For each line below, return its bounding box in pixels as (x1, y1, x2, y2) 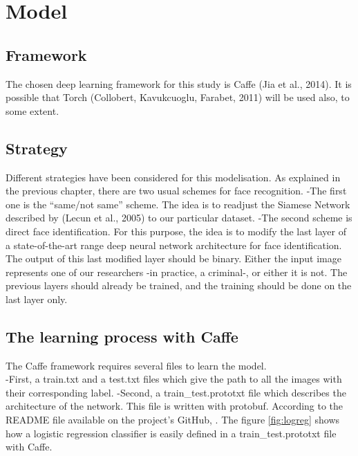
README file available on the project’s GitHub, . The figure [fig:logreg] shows (6, 412, 340, 427)
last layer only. (6, 291, 68, 306)
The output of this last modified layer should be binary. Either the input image (6, 251, 341, 266)
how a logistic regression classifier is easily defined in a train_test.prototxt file (6, 426, 337, 440)
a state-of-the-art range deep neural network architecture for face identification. (6, 237, 342, 252)
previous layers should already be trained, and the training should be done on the (6, 278, 352, 293)
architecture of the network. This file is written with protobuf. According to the (6, 399, 343, 413)
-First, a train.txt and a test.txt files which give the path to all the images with (6, 372, 342, 386)
